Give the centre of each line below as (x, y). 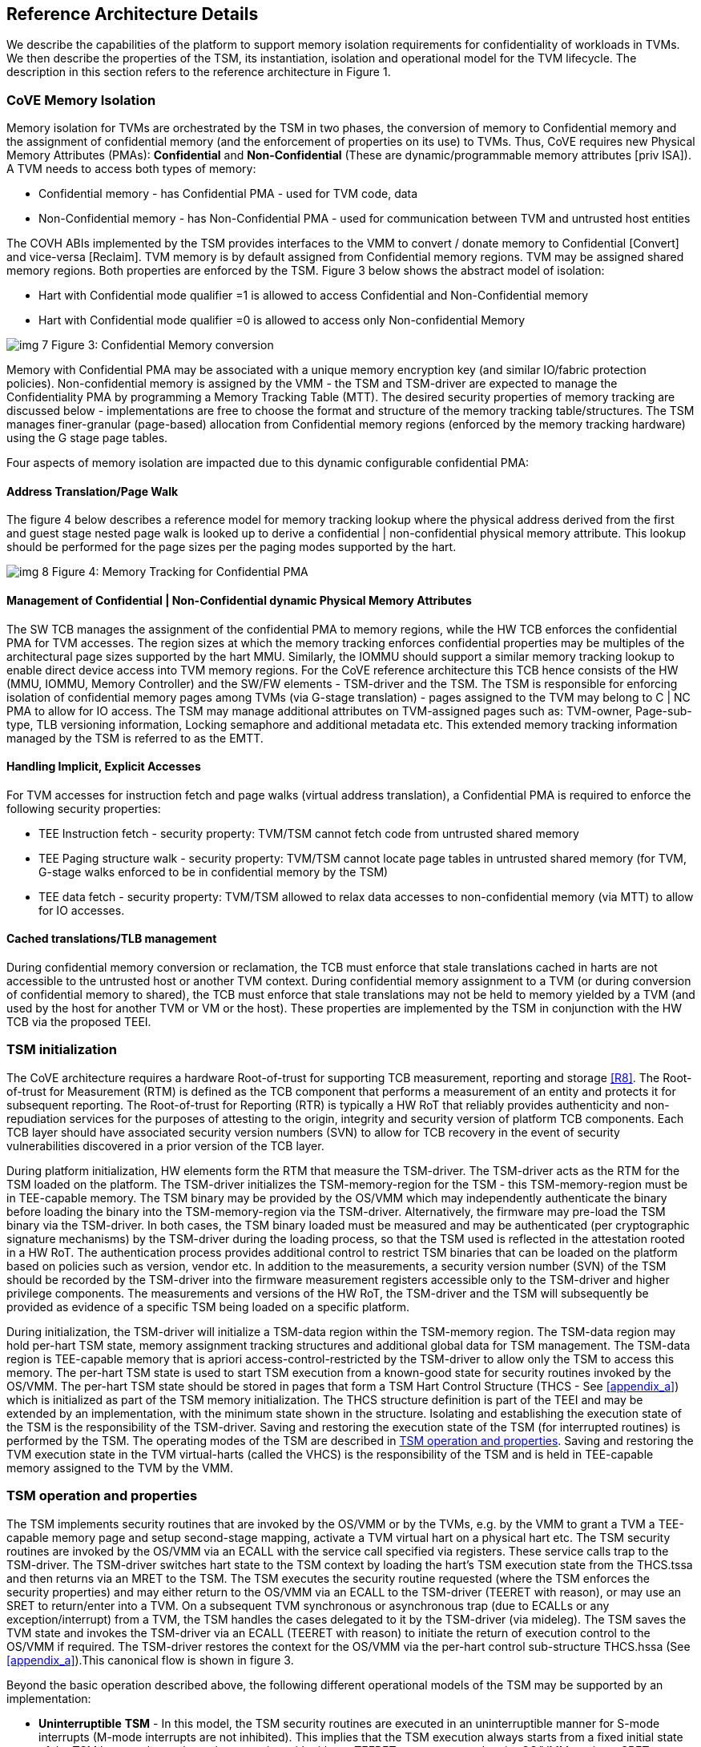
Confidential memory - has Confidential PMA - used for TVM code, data (228, 194)
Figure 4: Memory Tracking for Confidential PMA (180, 572)
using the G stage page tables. (87, 438)
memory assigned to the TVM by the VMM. (120, 1467)
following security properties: (84, 808)
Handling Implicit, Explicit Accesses (104, 767)
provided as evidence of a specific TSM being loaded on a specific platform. (208, 1306)
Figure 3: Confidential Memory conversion (163, 345)
